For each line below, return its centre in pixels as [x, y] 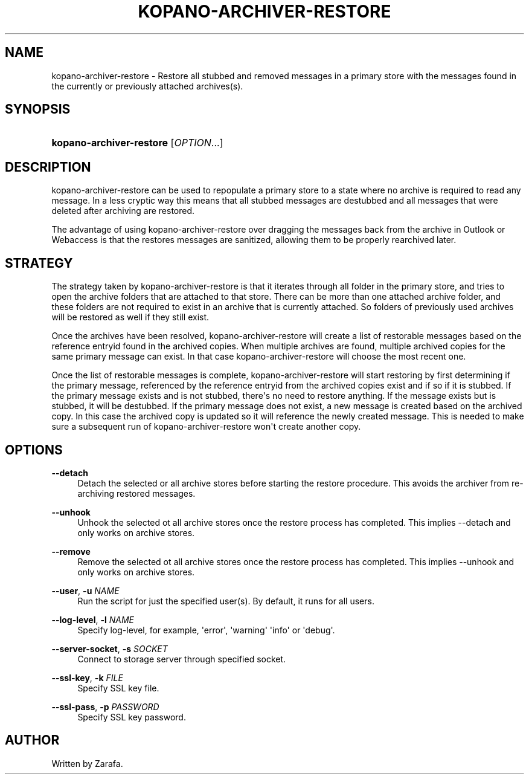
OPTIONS [34, 450]
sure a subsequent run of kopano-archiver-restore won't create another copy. [206, 427]
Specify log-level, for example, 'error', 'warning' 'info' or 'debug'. [206, 630]
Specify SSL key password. [132, 717]
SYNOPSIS [38, 109]
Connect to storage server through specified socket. [182, 659]
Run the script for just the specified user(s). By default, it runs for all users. [226, 601]
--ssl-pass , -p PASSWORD [105, 706]
